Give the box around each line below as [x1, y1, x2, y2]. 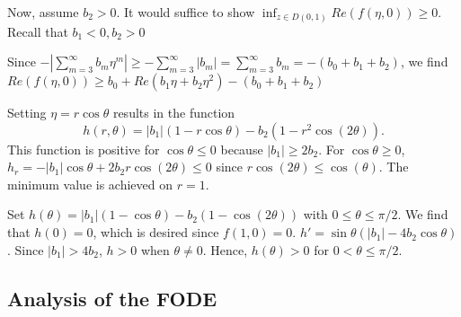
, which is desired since [93, 223, 219, 242]
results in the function [112, 103, 235, 122]
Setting [7, 103, 47, 122]
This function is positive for [7, 139, 160, 158]
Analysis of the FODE [7, 284, 217, 312]
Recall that [7, 22, 68, 40]
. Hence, [202, 240, 248, 259]
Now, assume [7, 3, 79, 21]
